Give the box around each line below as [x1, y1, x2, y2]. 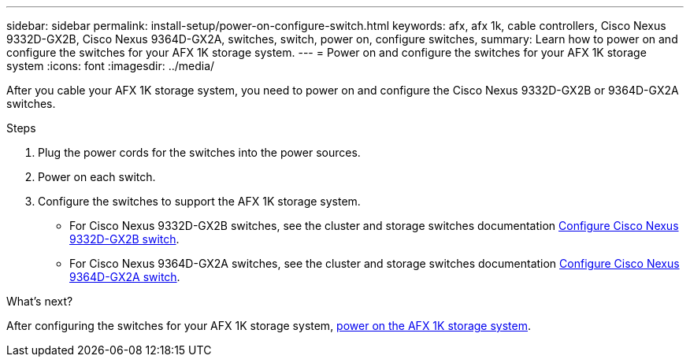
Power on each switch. [38, 170, 156, 183]
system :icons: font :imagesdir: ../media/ [6, 59, 215, 72]
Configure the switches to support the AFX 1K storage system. [38, 194, 361, 208]
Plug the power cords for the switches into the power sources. [38, 146, 361, 159]
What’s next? [6, 294, 73, 308]
